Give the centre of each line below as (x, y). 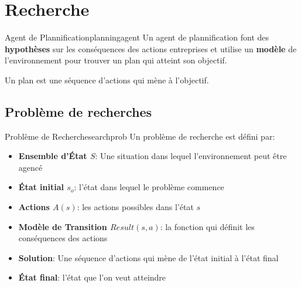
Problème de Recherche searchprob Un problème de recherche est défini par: (140, 136)
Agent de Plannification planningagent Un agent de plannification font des (137, 37)
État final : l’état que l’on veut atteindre (92, 277)
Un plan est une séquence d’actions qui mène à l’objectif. (107, 80)
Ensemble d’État (53, 156)
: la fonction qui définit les (207, 226)
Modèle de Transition (63, 226)
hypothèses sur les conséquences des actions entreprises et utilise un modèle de (151, 48)
